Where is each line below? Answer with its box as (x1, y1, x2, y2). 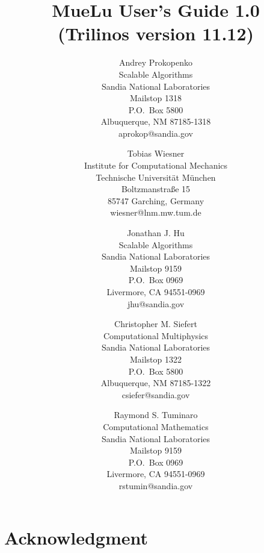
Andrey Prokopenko (118, 56, 193, 69)
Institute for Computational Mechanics (84, 159, 228, 172)
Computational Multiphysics (103, 329, 209, 342)
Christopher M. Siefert (114, 317, 197, 330)
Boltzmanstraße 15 (121, 183, 191, 195)
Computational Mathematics (103, 420, 209, 433)
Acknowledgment (4, 525, 148, 549)
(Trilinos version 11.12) (57, 21, 254, 46)
